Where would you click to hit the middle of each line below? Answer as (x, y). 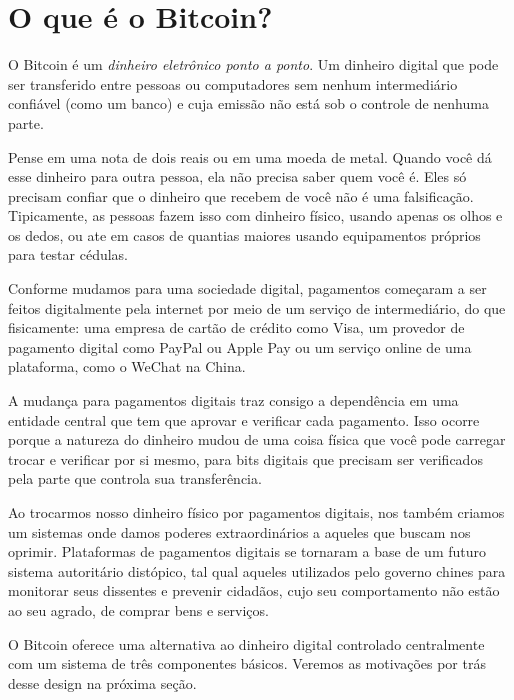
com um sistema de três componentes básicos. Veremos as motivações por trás (247, 663)
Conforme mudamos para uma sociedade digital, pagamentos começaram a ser (247, 288)
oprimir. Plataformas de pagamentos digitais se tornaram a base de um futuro (247, 551)
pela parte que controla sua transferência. (135, 478)
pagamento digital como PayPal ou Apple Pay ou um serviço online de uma (240, 346)
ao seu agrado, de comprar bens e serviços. (138, 609)
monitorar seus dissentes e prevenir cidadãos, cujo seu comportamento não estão (254, 590)
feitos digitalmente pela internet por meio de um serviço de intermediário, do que (257, 307)
